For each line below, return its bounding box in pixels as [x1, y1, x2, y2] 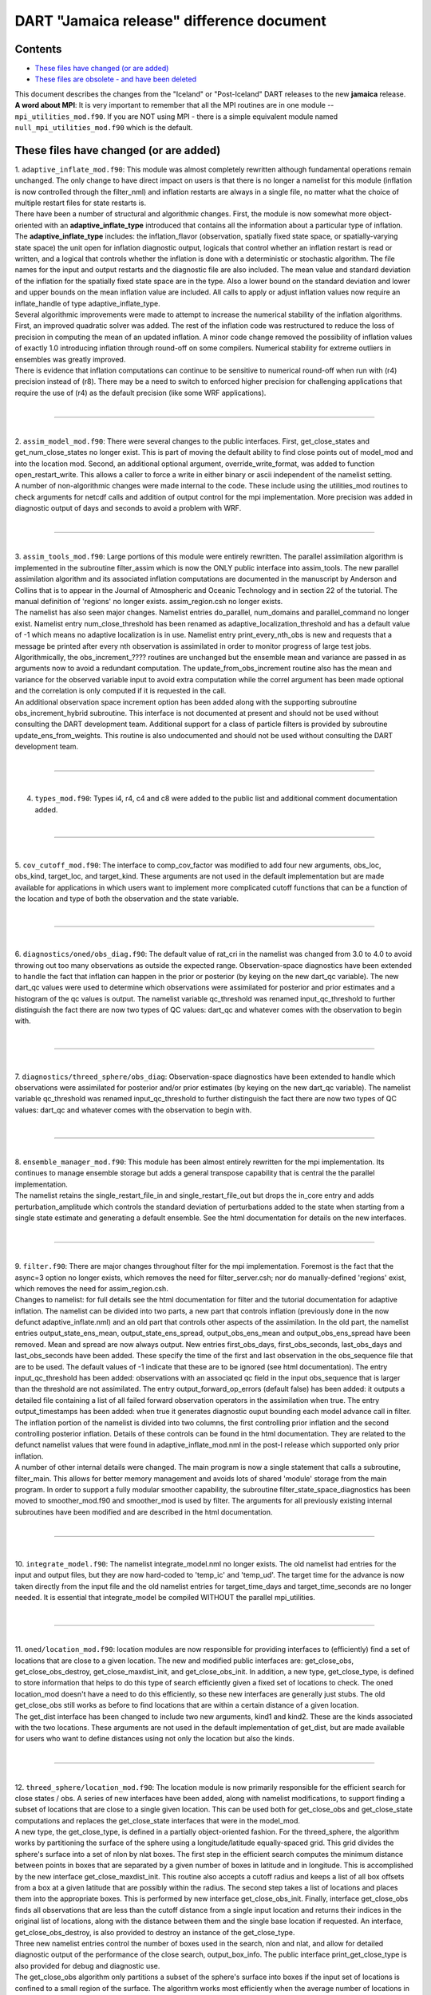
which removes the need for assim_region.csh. [14, 1283, 169, 1293]
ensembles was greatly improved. [14, 354, 126, 364]
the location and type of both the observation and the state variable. [14, 894, 239, 903]
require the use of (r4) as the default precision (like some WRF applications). [14, 388, 267, 397]
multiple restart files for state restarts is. [14, 198, 147, 207]
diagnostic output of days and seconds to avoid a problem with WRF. [14, 504, 242, 513]
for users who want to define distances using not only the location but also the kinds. [14, 1734, 295, 1744]
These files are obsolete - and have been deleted [34, 74, 197, 84]
